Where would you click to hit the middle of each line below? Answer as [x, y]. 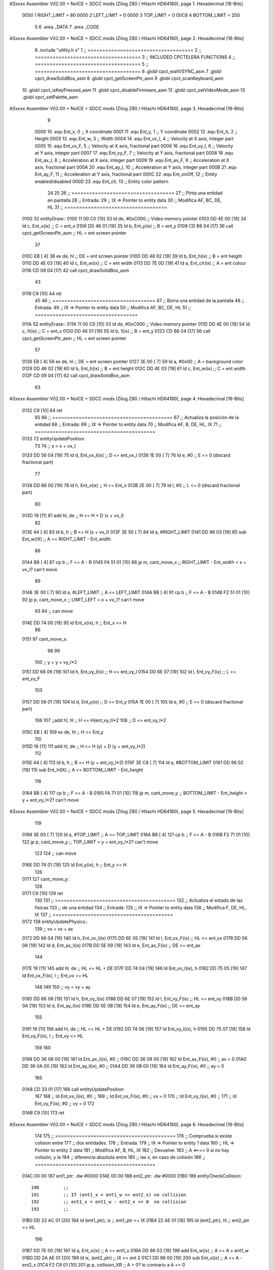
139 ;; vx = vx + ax [54, 929]
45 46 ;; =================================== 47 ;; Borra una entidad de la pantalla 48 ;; [140, 300]
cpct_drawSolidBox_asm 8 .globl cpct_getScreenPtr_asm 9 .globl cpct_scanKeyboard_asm [129, 78]
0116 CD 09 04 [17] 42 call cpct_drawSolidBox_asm [76, 270]
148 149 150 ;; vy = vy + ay [63, 987]
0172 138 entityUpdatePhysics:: [55, 922]
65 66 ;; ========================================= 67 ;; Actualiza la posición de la [137, 417]
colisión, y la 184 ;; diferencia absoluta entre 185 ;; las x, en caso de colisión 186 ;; [120, 1157]
